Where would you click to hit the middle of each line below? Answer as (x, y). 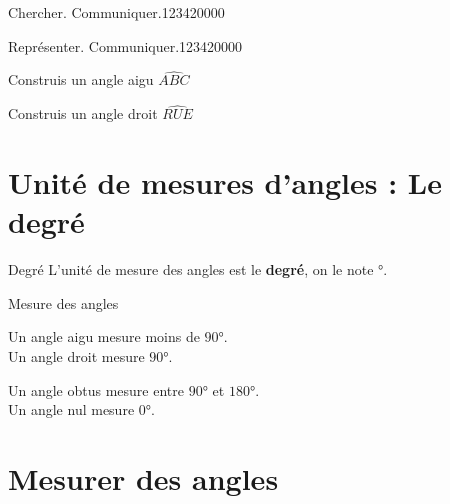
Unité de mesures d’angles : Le (225, 182)
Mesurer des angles (143, 477)
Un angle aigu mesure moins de (104, 336)
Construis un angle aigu (81, 79)
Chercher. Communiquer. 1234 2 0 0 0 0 (116, 12)
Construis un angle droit (83, 113)
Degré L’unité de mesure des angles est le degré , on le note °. (198, 269)
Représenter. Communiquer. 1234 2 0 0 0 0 (125, 45)
